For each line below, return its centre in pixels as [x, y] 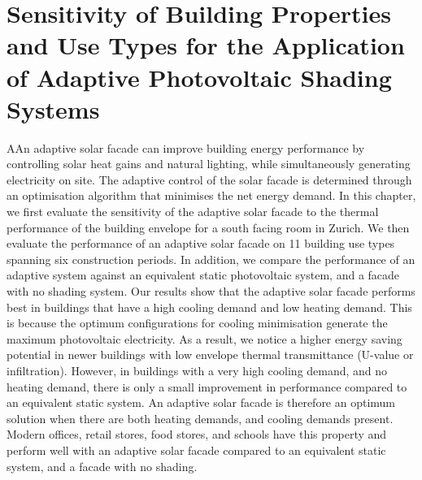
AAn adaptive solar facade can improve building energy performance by [186, 147]
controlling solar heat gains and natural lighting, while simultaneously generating [209, 164]
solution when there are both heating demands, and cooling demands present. [200, 418]
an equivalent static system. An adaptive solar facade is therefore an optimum [201, 402]
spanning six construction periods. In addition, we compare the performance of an [211, 259]
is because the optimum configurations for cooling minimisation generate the [197, 323]
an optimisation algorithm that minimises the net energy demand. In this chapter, [211, 195]
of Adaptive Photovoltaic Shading [199, 77]
